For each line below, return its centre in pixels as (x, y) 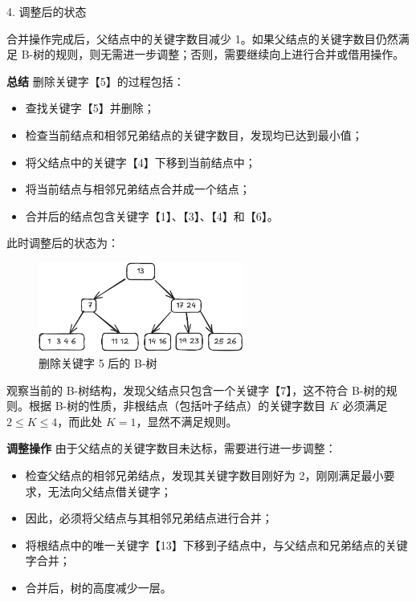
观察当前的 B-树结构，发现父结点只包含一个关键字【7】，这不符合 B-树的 (196, 390)
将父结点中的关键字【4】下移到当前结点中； (141, 162)
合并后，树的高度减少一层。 (98, 587)
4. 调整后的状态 (47, 11)
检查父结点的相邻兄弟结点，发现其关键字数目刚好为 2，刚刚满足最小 (204, 475)
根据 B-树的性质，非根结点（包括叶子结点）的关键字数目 (177, 406)
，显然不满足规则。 (187, 421)
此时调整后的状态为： (63, 243)
